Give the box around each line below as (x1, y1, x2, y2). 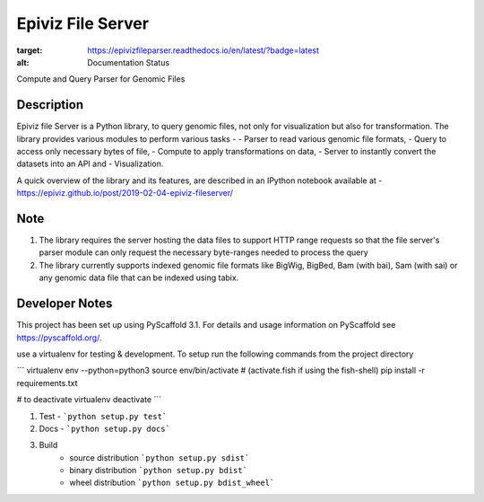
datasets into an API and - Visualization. (16, 158, 164, 170)
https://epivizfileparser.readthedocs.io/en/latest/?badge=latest (87, 45, 320, 56)
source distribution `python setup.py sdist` (69, 452, 250, 462)
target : (16, 45, 43, 56)
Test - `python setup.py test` (39, 410, 168, 421)
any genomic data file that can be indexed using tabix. (39, 272, 239, 283)
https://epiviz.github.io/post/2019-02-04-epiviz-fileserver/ (16, 188, 233, 198)
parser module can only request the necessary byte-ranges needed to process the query (39, 247, 369, 258)
